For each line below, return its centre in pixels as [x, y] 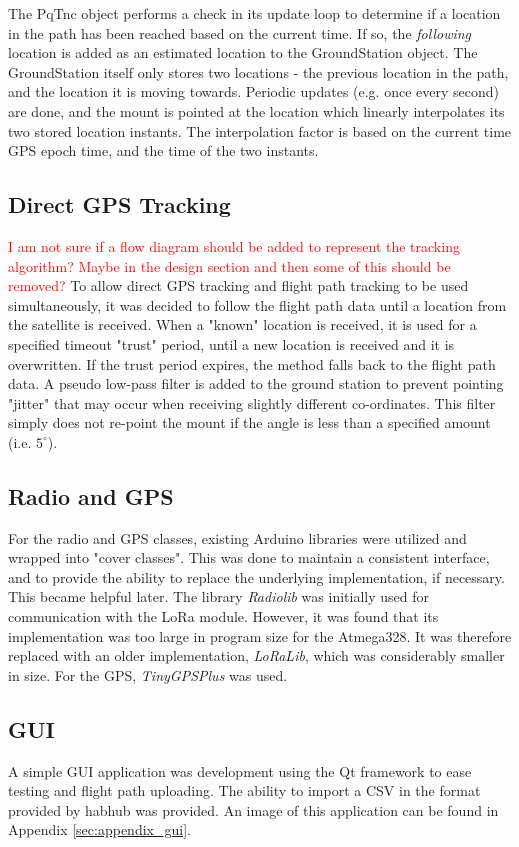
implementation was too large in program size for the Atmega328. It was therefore [260, 635]
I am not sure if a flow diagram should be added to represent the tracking [234, 245]
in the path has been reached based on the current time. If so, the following [240, 32]
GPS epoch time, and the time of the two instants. [163, 150]
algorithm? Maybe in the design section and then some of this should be [229, 265]
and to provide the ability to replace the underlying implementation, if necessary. [256, 576]
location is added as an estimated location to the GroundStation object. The [243, 52]
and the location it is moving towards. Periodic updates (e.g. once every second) [253, 91]
